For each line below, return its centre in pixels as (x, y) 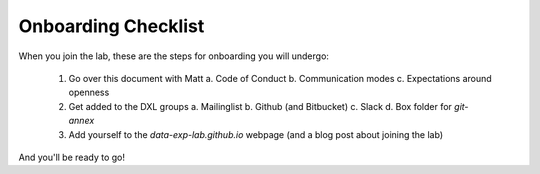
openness (89, 92)
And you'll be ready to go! (71, 157)
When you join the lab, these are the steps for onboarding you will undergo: (174, 56)
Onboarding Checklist (111, 26)
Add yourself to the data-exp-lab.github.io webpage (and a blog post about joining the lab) (256, 134)
